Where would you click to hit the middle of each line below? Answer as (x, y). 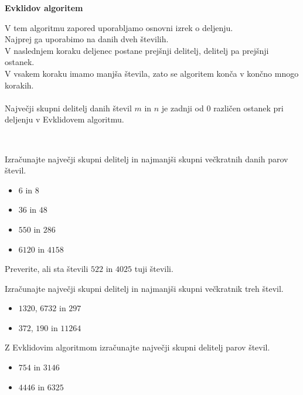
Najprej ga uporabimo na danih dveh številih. (87, 39)
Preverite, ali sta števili (47, 269)
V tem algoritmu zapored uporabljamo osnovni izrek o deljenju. (119, 27)
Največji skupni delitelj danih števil (68, 108)
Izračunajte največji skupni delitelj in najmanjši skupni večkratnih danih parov (147, 159)
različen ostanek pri (248, 108)
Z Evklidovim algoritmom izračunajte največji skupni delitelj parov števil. (137, 347)
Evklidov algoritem (44, 8)
